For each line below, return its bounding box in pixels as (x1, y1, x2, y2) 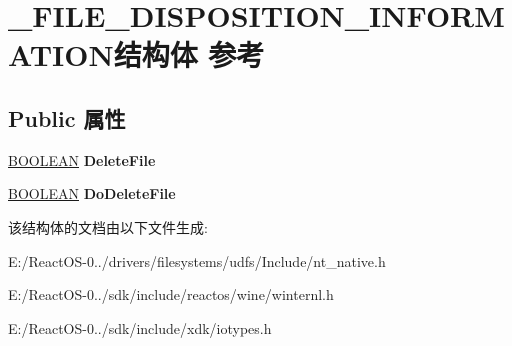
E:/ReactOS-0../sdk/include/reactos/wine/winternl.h (8, 284, 334, 305)
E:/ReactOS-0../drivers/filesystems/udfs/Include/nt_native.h (8, 250, 386, 271)
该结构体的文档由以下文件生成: (8, 216, 208, 237)
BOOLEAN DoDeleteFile (8, 183, 176, 204)
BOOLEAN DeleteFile (8, 149, 156, 170)
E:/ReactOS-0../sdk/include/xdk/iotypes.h (8, 317, 272, 338)
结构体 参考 (113, 34, 265, 75)
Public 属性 (8, 102, 126, 133)
